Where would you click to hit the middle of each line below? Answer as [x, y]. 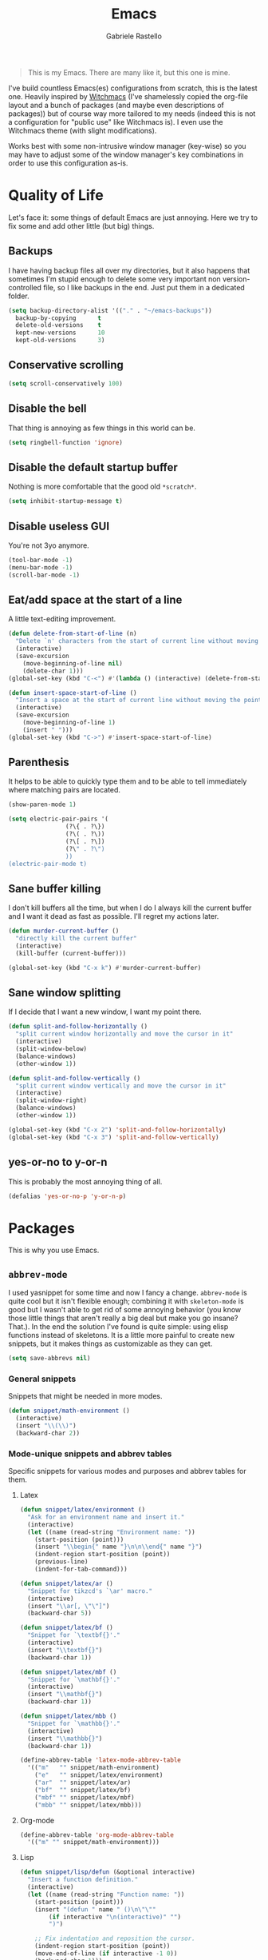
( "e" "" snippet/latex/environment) [99, 1775]
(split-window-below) [51, 1049]
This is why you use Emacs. [54, 1250]
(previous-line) [61, 1562]
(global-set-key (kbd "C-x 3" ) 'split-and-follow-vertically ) [114, 1137]
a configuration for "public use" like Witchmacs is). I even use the [116, 122]
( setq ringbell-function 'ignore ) [66, 442]
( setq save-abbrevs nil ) [49, 1359]
